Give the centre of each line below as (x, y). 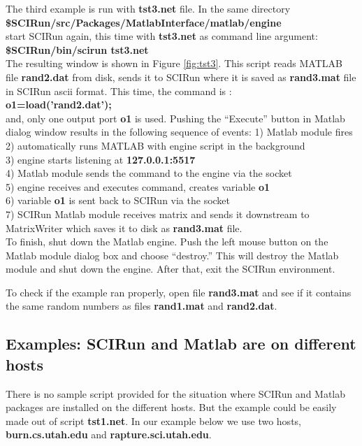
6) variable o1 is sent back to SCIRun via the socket (118, 200)
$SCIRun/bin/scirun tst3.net (77, 49)
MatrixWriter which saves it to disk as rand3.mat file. (124, 228)
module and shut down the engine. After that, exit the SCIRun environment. (171, 269)
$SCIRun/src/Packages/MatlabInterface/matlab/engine (144, 22)
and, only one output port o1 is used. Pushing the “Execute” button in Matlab (175, 118)
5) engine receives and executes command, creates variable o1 (138, 186)
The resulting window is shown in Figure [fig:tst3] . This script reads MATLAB (174, 63)
